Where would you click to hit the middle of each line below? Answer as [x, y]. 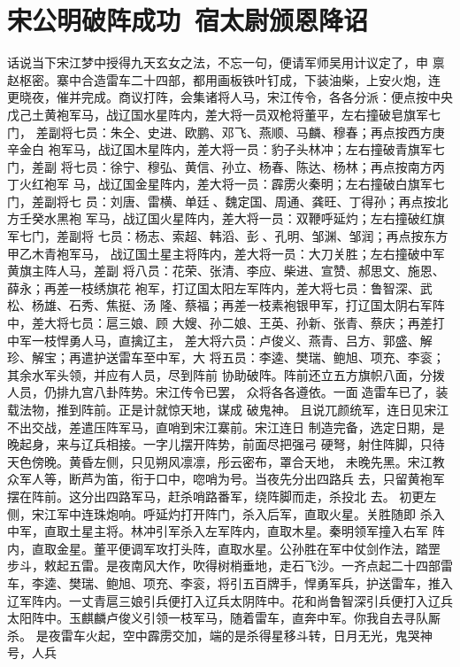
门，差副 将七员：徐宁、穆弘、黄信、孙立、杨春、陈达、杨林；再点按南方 [220, 166]
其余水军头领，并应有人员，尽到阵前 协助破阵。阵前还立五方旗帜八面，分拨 [226, 374]
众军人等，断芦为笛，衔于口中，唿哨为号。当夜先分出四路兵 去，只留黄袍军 [226, 479]
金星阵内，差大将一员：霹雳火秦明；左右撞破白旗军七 [290, 184]
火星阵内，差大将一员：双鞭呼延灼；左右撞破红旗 [302, 218]
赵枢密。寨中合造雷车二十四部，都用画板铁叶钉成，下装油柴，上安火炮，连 [224, 79]
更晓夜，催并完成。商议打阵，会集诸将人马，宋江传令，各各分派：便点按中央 [230, 97]
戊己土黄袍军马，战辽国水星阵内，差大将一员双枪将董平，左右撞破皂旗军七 [224, 114]
